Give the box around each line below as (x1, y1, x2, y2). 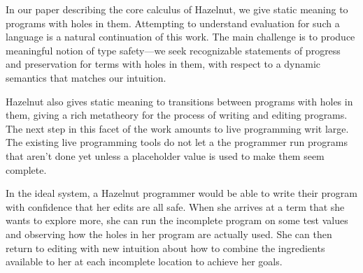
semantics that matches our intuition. (6, 70, 166, 84)
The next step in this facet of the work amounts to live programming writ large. (6, 121, 349, 135)
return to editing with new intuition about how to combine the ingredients (6, 240, 325, 255)
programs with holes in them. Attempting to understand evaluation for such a (6, 15, 340, 30)
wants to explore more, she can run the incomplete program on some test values (6, 213, 348, 228)
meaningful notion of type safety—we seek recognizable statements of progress (6, 43, 341, 57)
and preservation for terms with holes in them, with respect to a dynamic (6, 57, 321, 71)
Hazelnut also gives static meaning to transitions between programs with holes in (6, 94, 353, 108)
